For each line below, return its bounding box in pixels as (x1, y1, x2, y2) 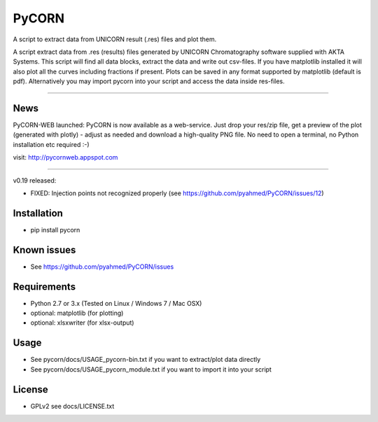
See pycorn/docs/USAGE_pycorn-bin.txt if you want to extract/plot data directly (30, 356, 261, 364)
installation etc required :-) (13, 140, 90, 148)
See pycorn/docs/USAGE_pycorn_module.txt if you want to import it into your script (30, 365, 272, 374)
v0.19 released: (13, 176, 57, 185)
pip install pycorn (30, 225, 80, 234)
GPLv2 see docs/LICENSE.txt (30, 402, 115, 410)
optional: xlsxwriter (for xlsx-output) (30, 318, 134, 327)
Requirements (13, 281, 76, 293)
